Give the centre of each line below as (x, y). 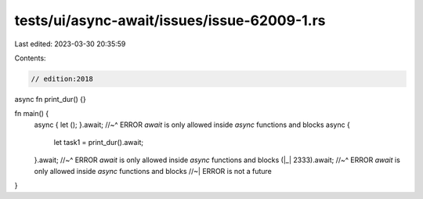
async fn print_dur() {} (50, 99)
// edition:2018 (62, 79)
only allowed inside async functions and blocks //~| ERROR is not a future (153, 171)
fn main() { (32, 114)
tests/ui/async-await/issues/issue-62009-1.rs (170, 20)
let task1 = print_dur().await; (99, 143)
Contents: (30, 58)
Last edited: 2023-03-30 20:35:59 (70, 44)
